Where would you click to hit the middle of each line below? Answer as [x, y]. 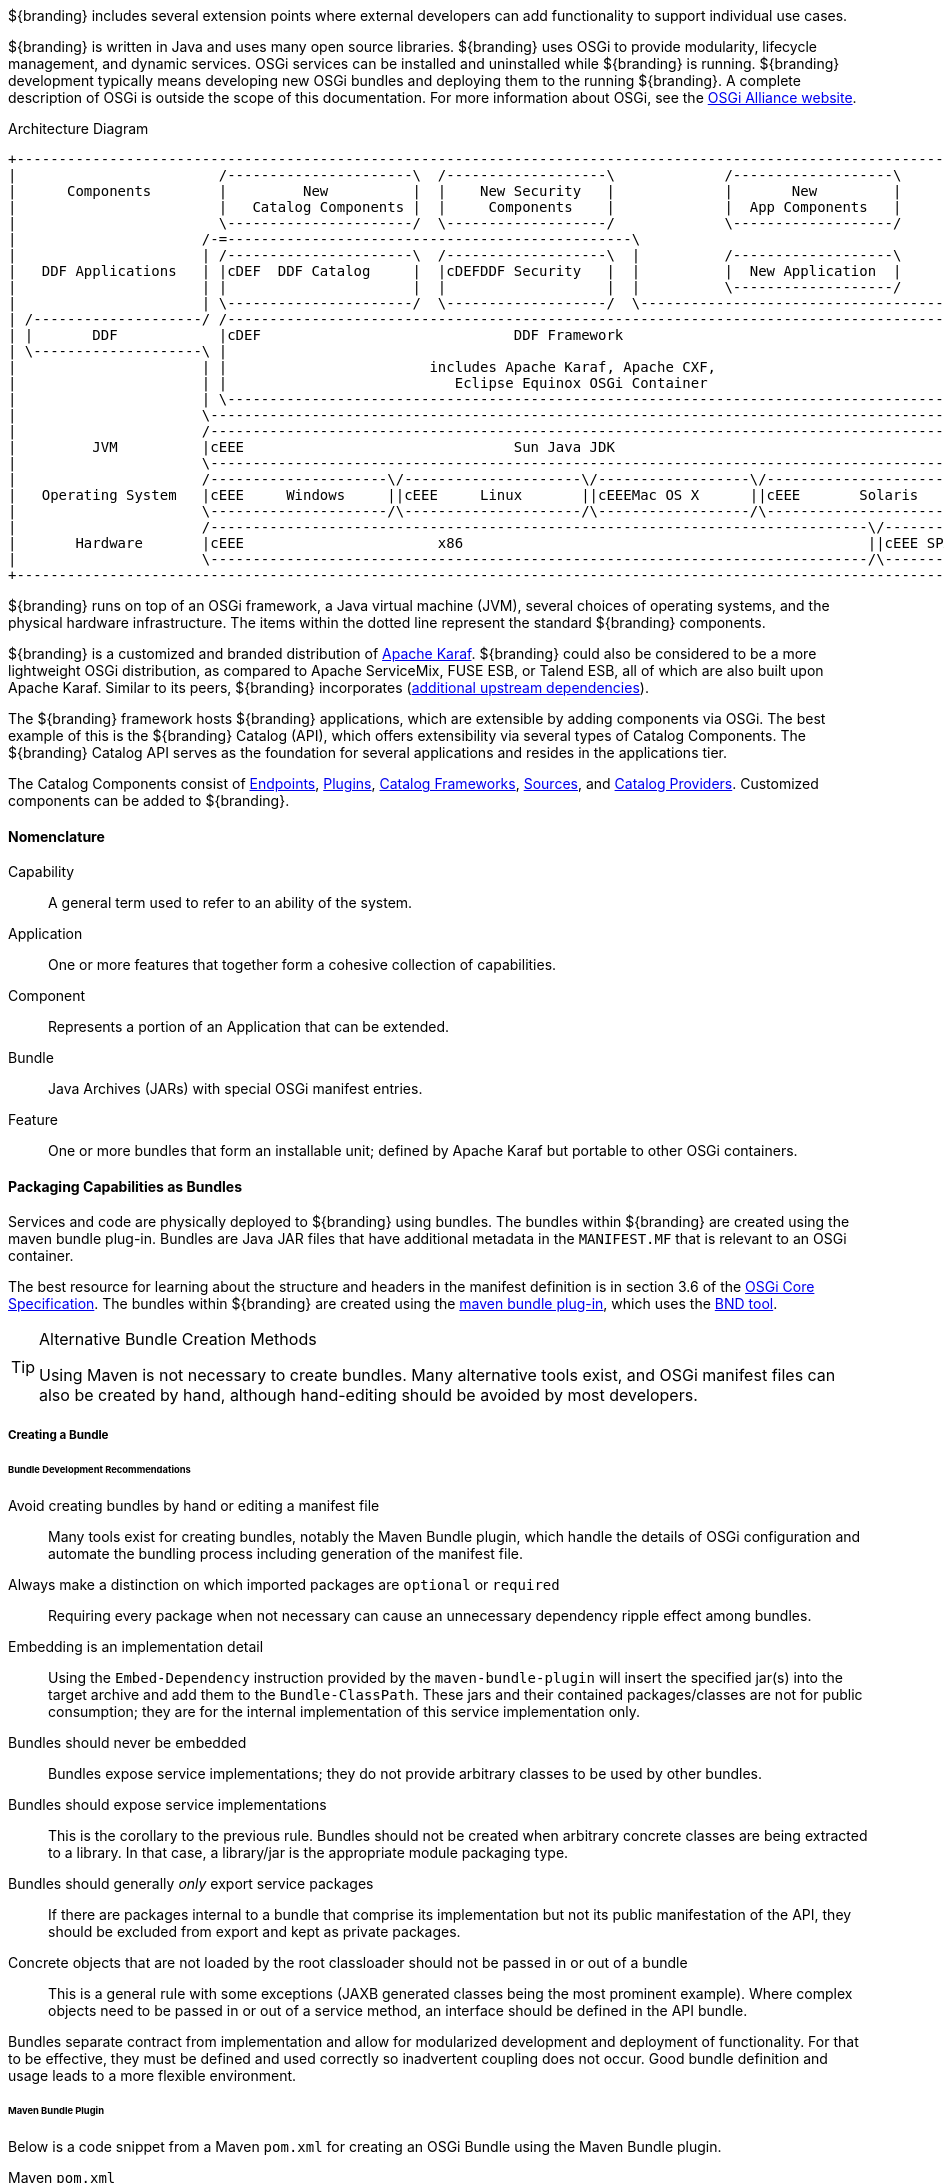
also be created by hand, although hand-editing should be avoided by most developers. [368, 1395]
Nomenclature [56, 836]
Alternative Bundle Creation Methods [178, 1339]
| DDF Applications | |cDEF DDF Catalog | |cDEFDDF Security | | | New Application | [455, 271]
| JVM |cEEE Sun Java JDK [311, 447]
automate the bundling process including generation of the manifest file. [285, 1553]
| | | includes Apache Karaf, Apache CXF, [362, 367]
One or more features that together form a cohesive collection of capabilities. [302, 965]
